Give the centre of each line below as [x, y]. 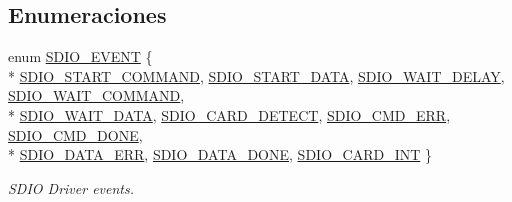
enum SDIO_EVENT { [80, 56]
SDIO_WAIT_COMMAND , [96, 95]
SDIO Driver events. [71, 187]
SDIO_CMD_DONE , [75, 134]
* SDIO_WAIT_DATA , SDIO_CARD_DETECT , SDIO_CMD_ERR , [229, 114]
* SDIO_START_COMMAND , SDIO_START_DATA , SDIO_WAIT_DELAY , [256, 75]
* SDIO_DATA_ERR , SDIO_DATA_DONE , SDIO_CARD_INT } [220, 154]
